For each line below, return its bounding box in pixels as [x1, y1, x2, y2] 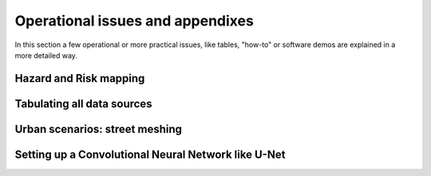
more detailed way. [14, 50, 77, 60]
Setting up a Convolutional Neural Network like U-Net [14, 147, 286, 161]
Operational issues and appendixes [14, 12, 255, 29]
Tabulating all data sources [14, 96, 152, 111]
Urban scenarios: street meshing [14, 122, 183, 135]
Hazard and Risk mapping [14, 72, 145, 85]
